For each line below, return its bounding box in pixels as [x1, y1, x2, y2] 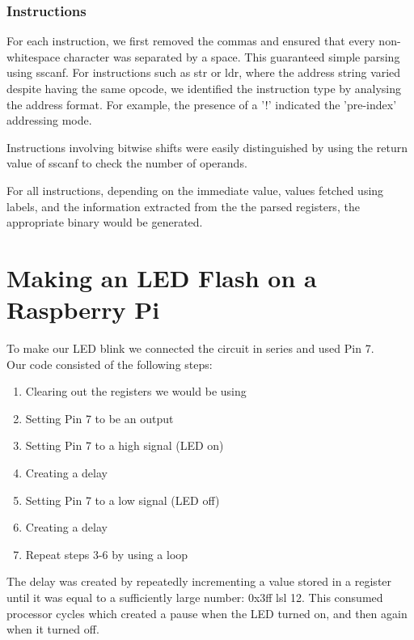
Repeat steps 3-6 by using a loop [25, 545, 188, 562]
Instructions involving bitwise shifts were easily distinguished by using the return [6, 138, 408, 155]
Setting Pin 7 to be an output [25, 409, 174, 426]
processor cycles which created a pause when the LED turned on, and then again [6, 604, 408, 621]
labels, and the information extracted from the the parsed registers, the [6, 197, 360, 214]
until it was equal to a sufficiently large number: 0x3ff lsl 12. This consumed [6, 589, 383, 605]
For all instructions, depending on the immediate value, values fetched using [6, 181, 384, 198]
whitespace [6, 48, 61, 65]
